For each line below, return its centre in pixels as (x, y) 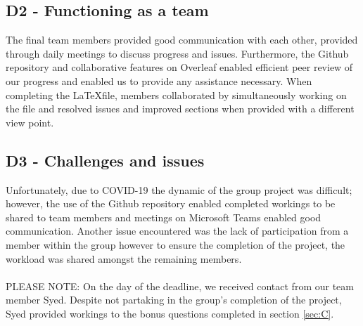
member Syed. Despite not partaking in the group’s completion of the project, (174, 300)
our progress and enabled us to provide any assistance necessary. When (159, 80)
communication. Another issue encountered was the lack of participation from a (177, 231)
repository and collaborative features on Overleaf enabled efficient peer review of (179, 67)
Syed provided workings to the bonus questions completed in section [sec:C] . (170, 313)
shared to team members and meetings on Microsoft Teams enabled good (164, 217)
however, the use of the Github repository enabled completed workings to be (171, 203)
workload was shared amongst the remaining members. (124, 258)
